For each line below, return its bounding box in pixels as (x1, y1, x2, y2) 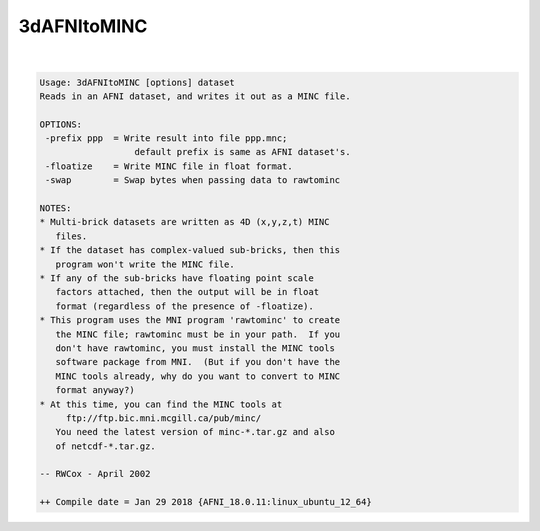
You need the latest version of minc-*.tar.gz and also (55, 426, 335, 438)
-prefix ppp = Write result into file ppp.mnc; (45, 133, 288, 144)
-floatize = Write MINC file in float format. (45, 160, 294, 172)
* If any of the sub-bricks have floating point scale (39, 273, 314, 284)
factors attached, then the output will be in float (55, 286, 320, 298)
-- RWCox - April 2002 (39, 468, 151, 480)
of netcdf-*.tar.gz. (55, 440, 157, 452)
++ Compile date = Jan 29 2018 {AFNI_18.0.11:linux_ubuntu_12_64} (39, 496, 372, 508)
